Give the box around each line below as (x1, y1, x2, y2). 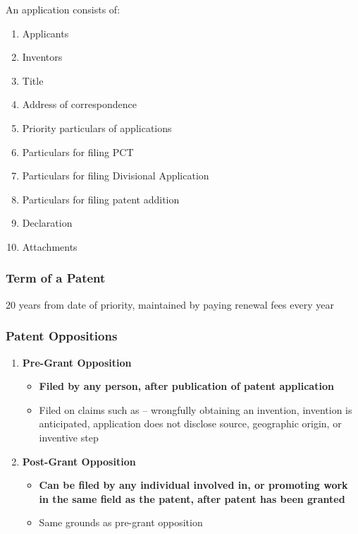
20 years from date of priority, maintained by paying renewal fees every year (6, 297, 334, 311)
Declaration (22, 215, 73, 230)
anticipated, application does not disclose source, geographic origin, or (39, 416, 342, 431)
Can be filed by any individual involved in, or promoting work (39, 477, 348, 492)
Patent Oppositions (6, 327, 118, 345)
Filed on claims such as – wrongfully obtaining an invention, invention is (39, 402, 352, 417)
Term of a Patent (6, 269, 106, 287)
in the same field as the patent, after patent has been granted (39, 491, 345, 506)
